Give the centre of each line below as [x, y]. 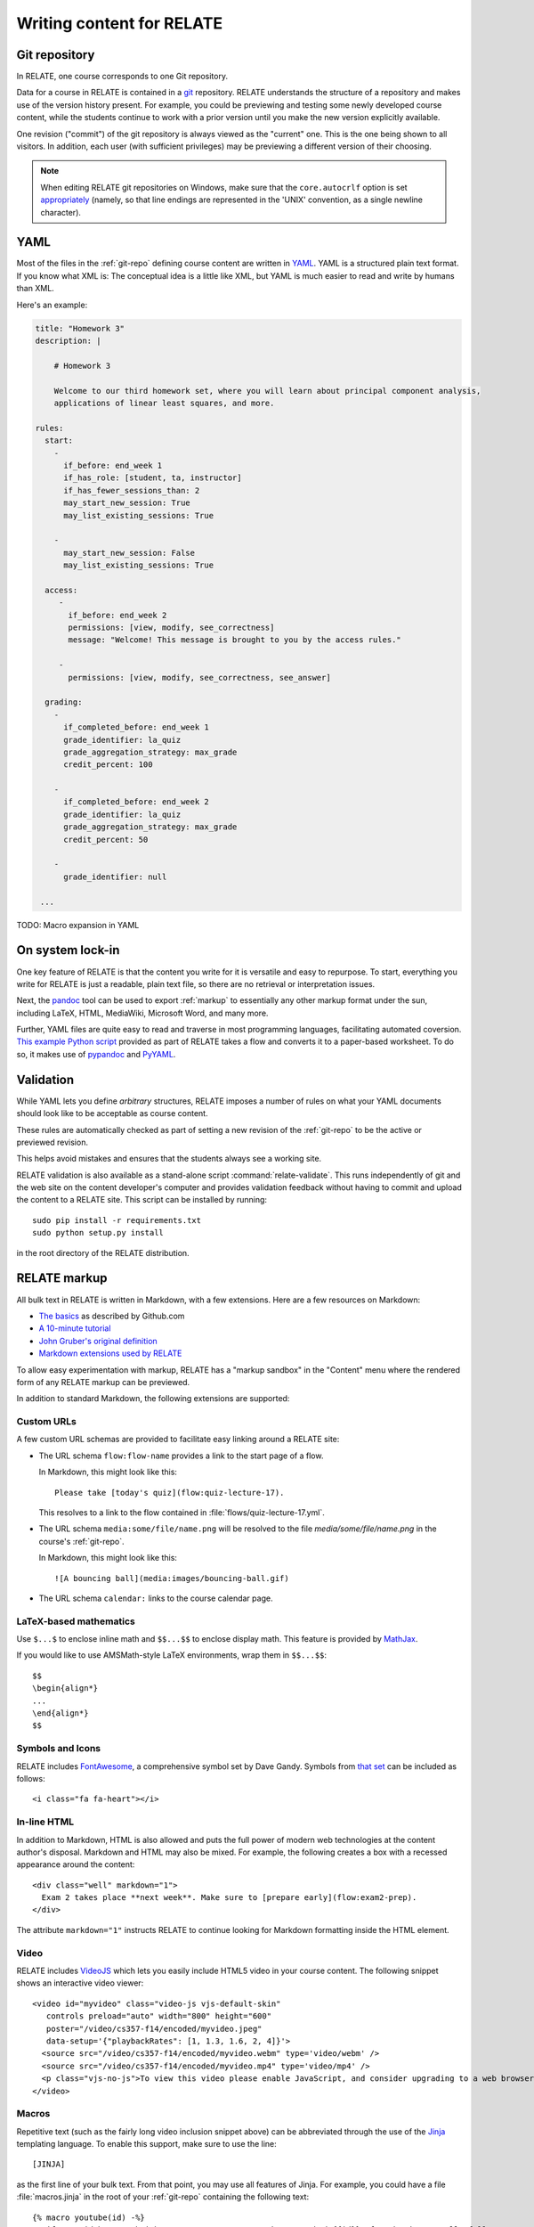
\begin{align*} [65, 1689]
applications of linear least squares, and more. [164, 403]
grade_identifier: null [115, 877]
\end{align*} [61, 1713]
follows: [31, 1778]
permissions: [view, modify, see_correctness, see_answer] [199, 677]
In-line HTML [45, 1822]
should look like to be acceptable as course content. [112, 1113]
